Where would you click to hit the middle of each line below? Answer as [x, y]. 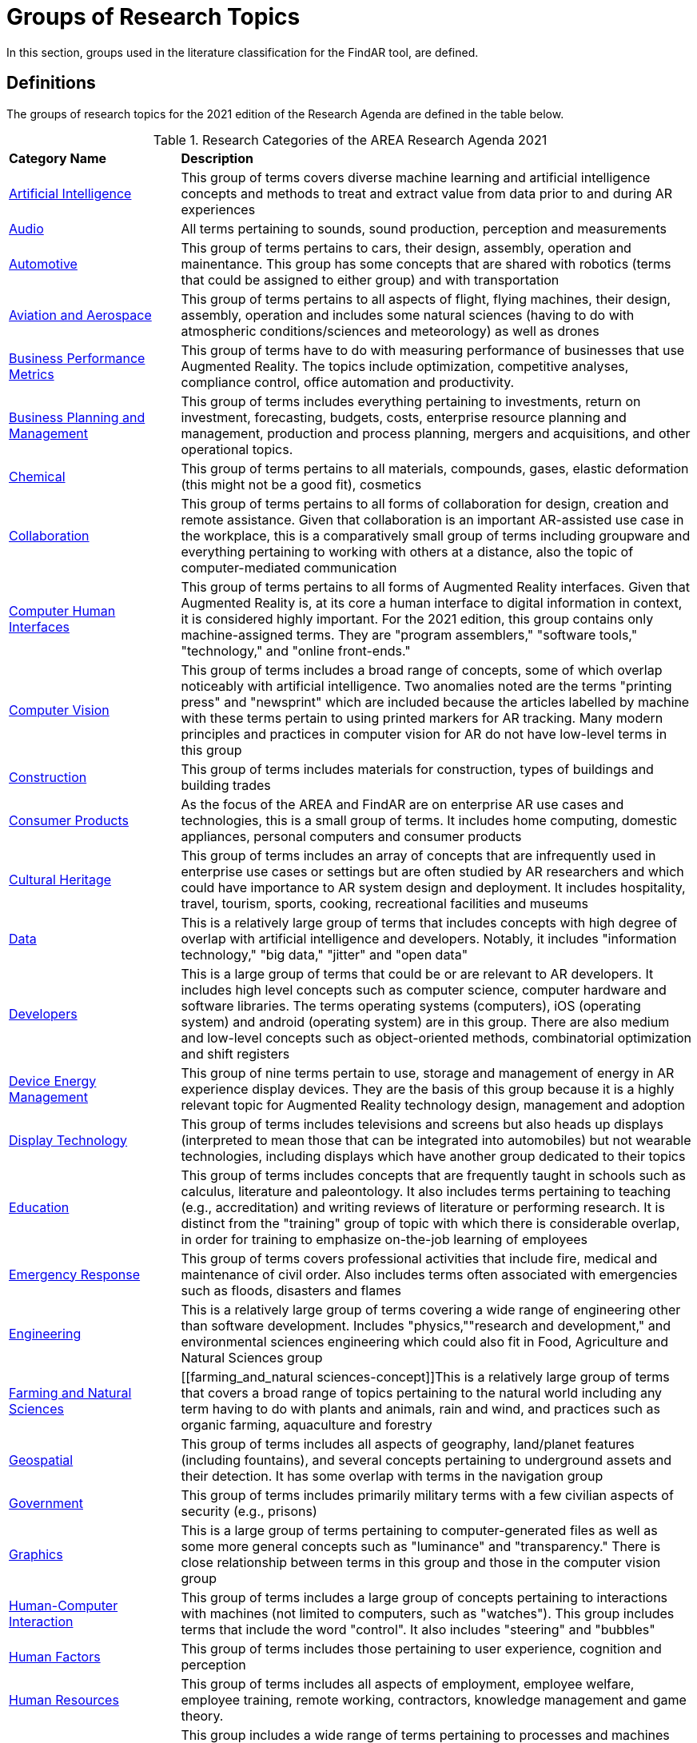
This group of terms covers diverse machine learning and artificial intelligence [416, 177]
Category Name [58, 158]
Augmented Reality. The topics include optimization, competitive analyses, [405, 366]
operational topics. [237, 449]
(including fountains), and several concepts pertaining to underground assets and [426, 1460]
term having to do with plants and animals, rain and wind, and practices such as [420, 1408]
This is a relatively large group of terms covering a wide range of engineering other [431, 1309]
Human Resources [64, 1699]
